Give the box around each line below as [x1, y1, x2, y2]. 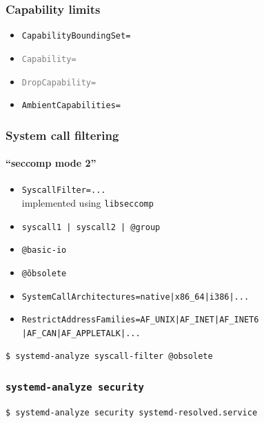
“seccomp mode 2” [6, 156, 97, 170]
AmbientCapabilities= [21, 101, 121, 111]
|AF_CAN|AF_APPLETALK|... [21, 329, 141, 339]
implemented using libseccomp [21, 196, 154, 210]
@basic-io [21, 245, 67, 256]
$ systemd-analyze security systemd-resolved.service [6, 408, 258, 418]
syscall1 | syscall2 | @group [21, 222, 161, 232]
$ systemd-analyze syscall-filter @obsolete [6, 351, 213, 361]
